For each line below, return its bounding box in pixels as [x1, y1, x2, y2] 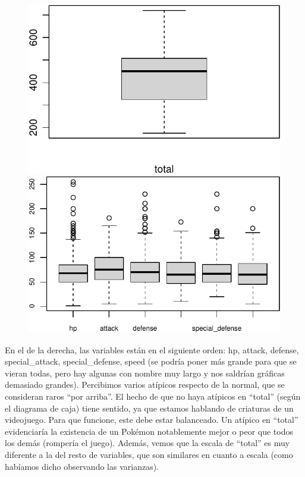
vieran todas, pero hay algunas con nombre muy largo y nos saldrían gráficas [5, 366, 285, 379]
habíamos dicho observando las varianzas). [5, 460, 159, 472]
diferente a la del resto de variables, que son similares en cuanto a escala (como [5, 448, 293, 461]
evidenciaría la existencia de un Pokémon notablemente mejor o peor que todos [5, 425, 294, 437]
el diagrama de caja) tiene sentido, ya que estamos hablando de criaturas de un [5, 401, 294, 414]
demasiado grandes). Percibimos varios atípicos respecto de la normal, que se [5, 378, 285, 391]
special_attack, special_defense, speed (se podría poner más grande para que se [5, 355, 297, 368]
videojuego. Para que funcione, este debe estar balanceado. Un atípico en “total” [5, 413, 298, 426]
